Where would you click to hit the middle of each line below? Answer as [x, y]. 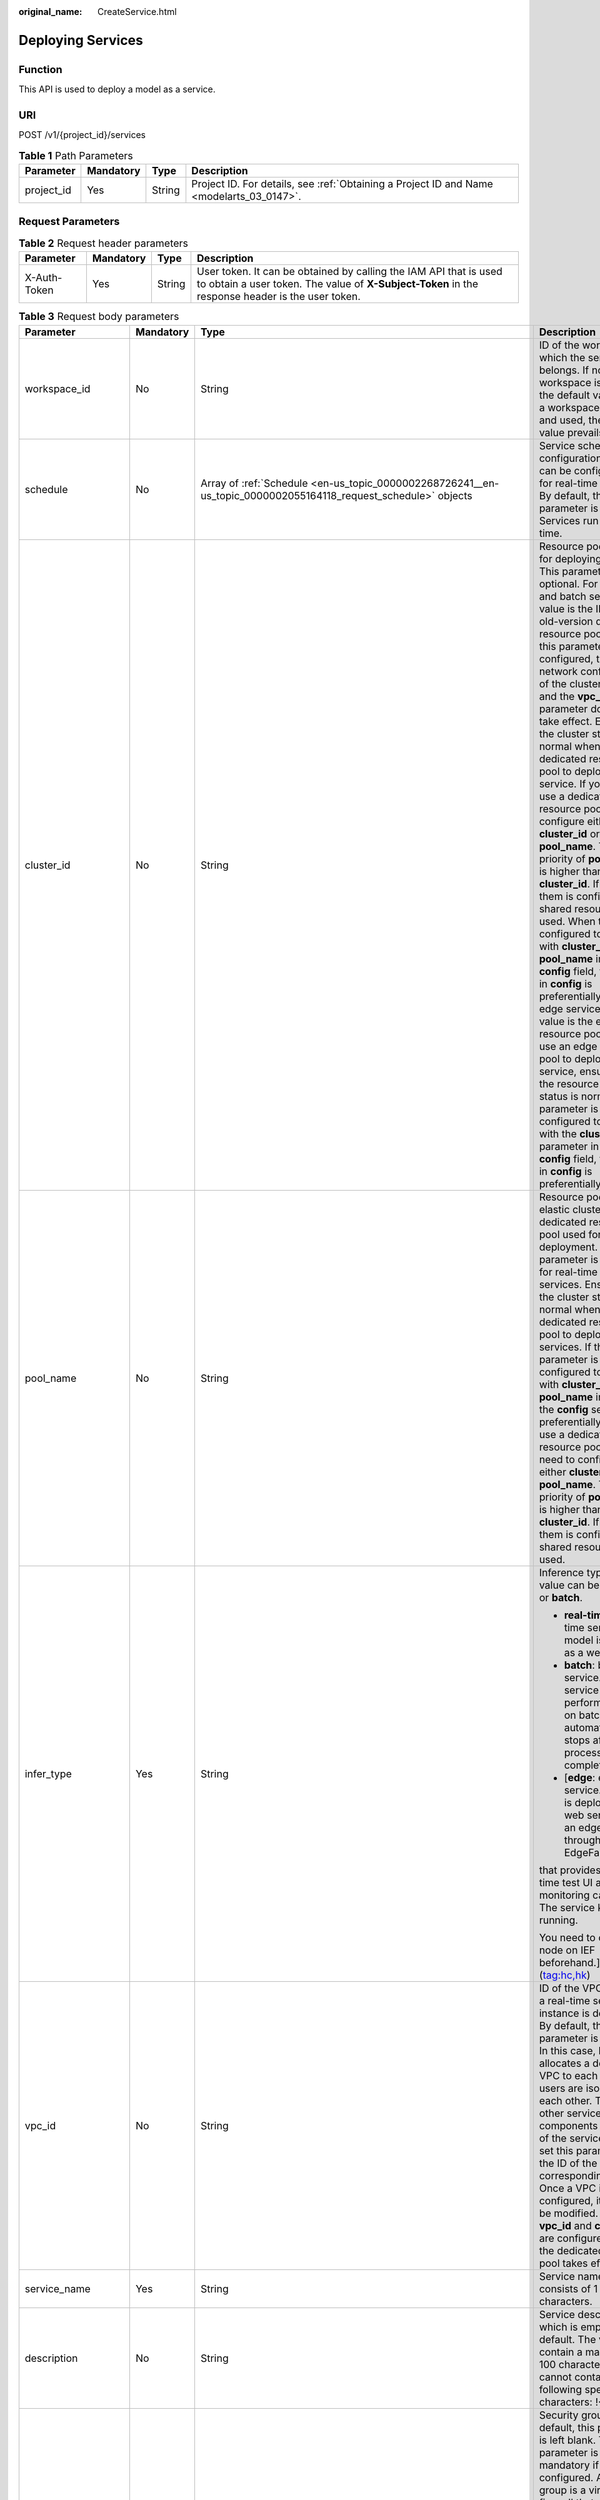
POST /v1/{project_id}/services [82, 135]
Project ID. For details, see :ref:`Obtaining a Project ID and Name [342, 184]
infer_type [48, 1773]
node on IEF [567, 1950]
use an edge [568, 1046]
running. [558, 1920]
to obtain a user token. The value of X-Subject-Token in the [337, 284]
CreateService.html [137, 11]
